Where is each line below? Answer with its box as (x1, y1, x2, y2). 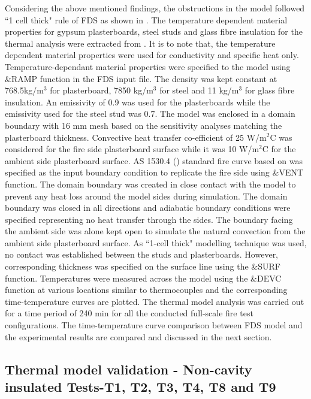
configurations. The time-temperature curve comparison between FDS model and (5, 319, 303, 331)
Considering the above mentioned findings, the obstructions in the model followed (5, 2, 305, 14)
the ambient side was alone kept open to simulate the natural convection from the (5, 225, 306, 237)
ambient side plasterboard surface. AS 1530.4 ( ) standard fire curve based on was (5, 154, 303, 167)
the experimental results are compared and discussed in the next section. (5, 330, 272, 343)
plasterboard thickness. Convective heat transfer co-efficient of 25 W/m (5, 131, 267, 143)
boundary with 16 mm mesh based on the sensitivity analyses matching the (5, 119, 282, 131)
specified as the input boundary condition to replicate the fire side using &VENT (5, 166, 304, 179)
